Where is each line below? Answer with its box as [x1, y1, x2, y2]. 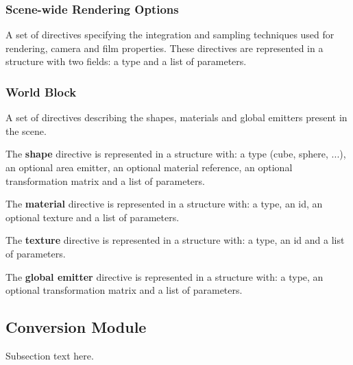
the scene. [5, 123, 47, 138]
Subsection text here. [5, 348, 94, 362]
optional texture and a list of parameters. [5, 210, 180, 224]
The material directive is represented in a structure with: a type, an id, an [5, 197, 323, 211]
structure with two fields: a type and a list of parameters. [5, 54, 247, 68]
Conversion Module [5, 316, 147, 338]
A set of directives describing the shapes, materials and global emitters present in [5, 110, 348, 125]
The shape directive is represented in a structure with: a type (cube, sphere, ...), [5, 147, 346, 161]
